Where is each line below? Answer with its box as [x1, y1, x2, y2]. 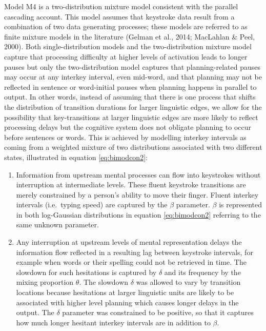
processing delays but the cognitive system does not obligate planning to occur [4, 122, 251, 132]
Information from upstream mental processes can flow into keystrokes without [16, 169, 261, 180]
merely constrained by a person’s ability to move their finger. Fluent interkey [16, 189, 259, 200]
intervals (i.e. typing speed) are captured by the [16, 199, 168, 210]
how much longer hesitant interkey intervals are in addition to [16, 317, 211, 327]
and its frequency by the [164, 266, 241, 277]
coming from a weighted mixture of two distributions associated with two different [4, 142, 262, 152]
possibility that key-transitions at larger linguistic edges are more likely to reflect [4, 111, 258, 122]
